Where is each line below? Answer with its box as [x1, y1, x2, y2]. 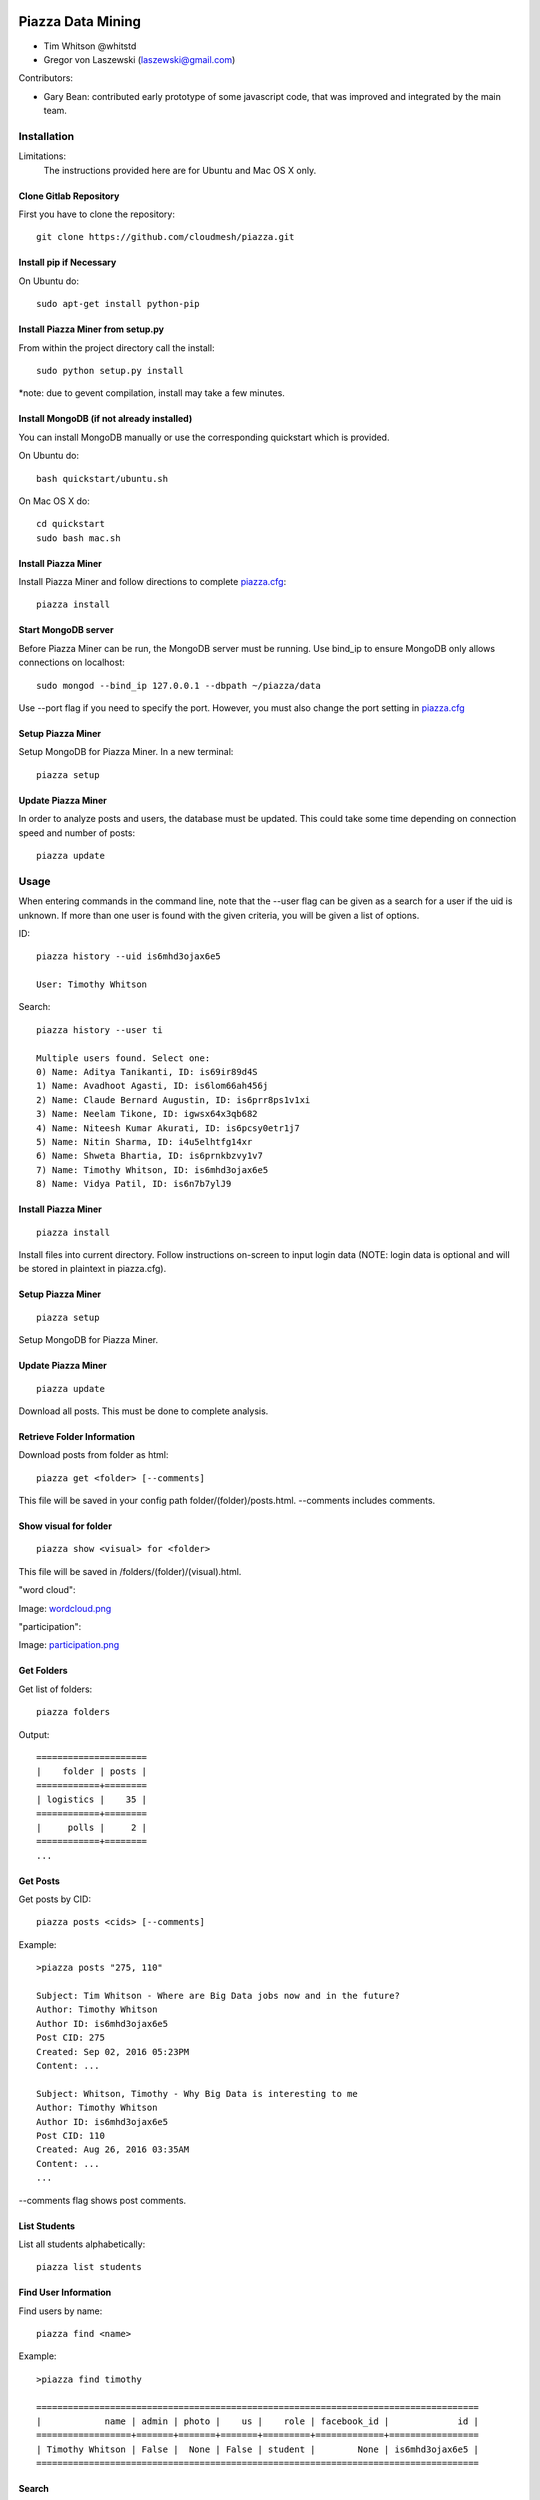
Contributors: [18, 72, 74, 84]
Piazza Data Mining [18, 13, 142, 30]
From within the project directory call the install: [18, 341, 215, 354]
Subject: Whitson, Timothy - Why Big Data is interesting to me [36, 2088, 359, 2099]
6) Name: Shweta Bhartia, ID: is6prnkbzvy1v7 [36, 1150, 264, 1162]
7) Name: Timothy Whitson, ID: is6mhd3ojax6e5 [36, 1164, 269, 1175]
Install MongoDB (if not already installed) [18, 413, 193, 425]
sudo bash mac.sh [36, 532, 121, 544]
